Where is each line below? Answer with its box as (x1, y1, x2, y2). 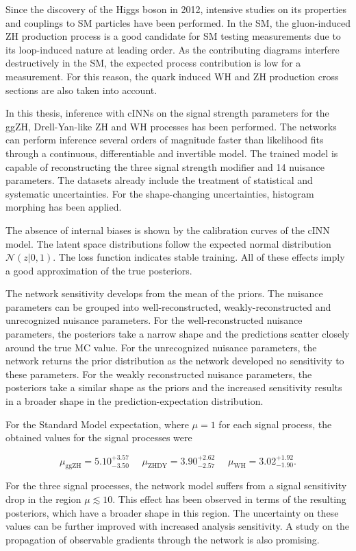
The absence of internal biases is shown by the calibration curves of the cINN (5, 222, 330, 237)
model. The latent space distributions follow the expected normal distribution (5, 236, 331, 250)
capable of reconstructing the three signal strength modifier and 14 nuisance (5, 159, 325, 174)
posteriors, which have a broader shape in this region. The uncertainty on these (5, 505, 339, 519)
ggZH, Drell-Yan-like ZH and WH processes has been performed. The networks (5, 119, 337, 133)
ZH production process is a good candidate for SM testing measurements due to (5, 29, 341, 43)
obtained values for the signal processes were (5, 430, 192, 445)
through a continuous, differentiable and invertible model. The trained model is (5, 145, 338, 160)
